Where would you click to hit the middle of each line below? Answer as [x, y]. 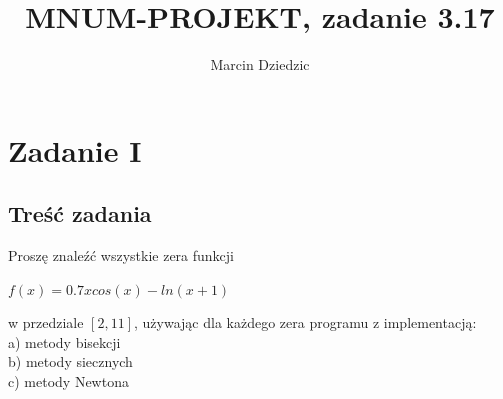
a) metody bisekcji [64, 341]
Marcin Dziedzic [260, 64]
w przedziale [46, 322]
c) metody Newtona [68, 381]
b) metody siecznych [70, 361]
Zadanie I [75, 149]
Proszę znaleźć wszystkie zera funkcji [121, 255]
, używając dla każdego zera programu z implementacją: [305, 322]
